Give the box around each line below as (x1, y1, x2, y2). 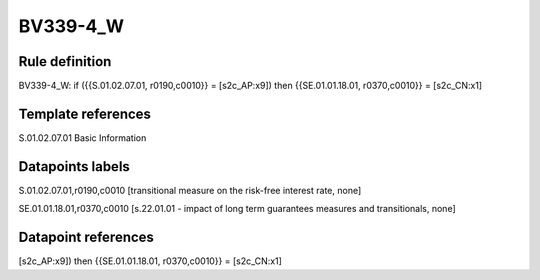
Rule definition (18, 53, 112, 70)
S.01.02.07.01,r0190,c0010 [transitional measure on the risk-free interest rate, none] (18, 184, 362, 196)
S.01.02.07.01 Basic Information (18, 131, 147, 144)
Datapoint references (18, 229, 155, 246)
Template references (18, 105, 152, 122)
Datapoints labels (18, 158, 130, 175)
